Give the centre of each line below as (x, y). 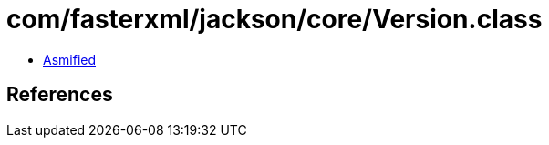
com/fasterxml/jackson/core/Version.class (274, 19)
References (60, 95)
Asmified (70, 59)
